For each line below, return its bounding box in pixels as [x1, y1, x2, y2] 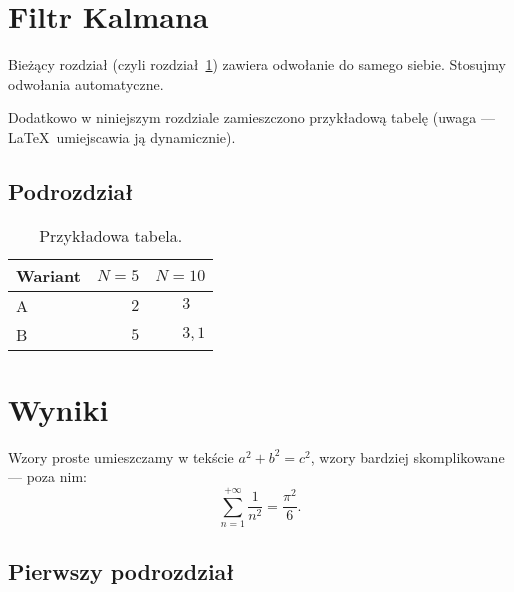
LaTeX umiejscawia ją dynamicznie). [8, 126, 236, 147]
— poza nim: [8, 466, 87, 487]
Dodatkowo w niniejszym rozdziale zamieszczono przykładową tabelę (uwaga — [8, 107, 495, 128]
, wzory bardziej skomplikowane [310, 446, 505, 467]
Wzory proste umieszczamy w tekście [8, 446, 234, 467]
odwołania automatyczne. [8, 73, 164, 94]
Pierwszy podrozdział [8, 555, 235, 586]
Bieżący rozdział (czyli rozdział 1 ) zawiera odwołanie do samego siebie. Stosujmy [8, 54, 506, 75]
